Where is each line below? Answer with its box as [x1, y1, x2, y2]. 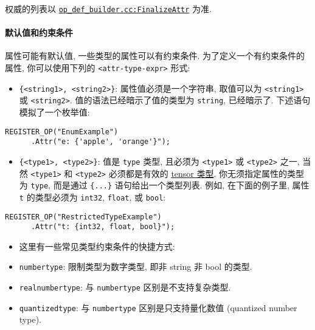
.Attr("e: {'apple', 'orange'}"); [30, 137, 171, 146]
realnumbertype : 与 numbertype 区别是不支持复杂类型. [19, 281, 231, 294]
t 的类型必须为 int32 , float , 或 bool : [19, 190, 166, 203]
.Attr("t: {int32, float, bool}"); [30, 222, 175, 232]
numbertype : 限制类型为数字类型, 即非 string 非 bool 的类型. [19, 260, 252, 273]
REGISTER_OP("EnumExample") [5, 127, 119, 136]
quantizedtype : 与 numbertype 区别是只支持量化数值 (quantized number [19, 301, 297, 314]
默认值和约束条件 [5, 26, 73, 39]
